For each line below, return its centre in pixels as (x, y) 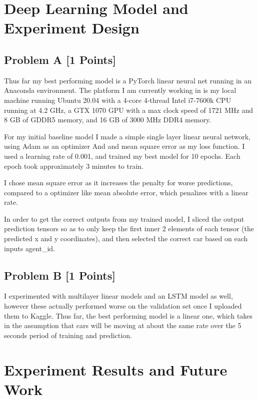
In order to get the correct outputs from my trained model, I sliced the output (124, 218)
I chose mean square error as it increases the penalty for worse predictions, (118, 183)
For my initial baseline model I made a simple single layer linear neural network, (127, 136)
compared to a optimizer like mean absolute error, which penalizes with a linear (126, 192)
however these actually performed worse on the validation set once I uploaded (123, 306)
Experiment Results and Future (116, 369)
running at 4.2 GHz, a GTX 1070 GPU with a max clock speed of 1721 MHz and (128, 110)
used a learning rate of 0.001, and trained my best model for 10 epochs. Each (122, 156)
